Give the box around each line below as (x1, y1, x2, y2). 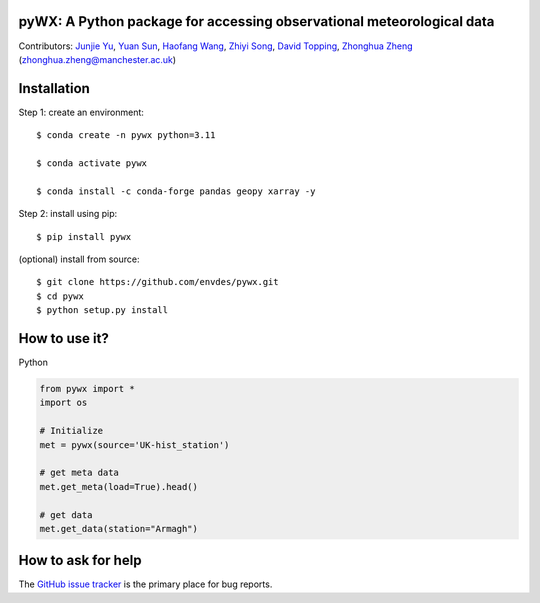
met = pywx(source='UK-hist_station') (39, 439, 230, 450)
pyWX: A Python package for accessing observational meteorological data (18, 13, 495, 30)
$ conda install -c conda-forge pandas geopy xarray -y (36, 185, 316, 197)
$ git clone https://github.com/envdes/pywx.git (36, 276, 279, 288)
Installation (18, 80, 90, 97)
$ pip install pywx (36, 231, 132, 242)
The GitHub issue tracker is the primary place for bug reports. (18, 578, 273, 590)
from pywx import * (39, 383, 135, 394)
